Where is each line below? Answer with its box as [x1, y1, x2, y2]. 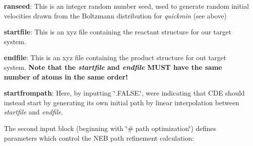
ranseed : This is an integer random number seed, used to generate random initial [4, 1, 249, 11]
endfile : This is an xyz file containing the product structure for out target [4, 52, 227, 63]
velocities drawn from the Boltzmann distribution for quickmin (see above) [4, 10, 227, 20]
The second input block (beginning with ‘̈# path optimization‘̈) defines [4, 123, 216, 133]
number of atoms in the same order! [4, 71, 128, 81]
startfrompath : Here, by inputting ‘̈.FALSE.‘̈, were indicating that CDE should [4, 88, 245, 98]
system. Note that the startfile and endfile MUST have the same [4, 62, 222, 72]
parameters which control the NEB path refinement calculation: [4, 132, 194, 143]
